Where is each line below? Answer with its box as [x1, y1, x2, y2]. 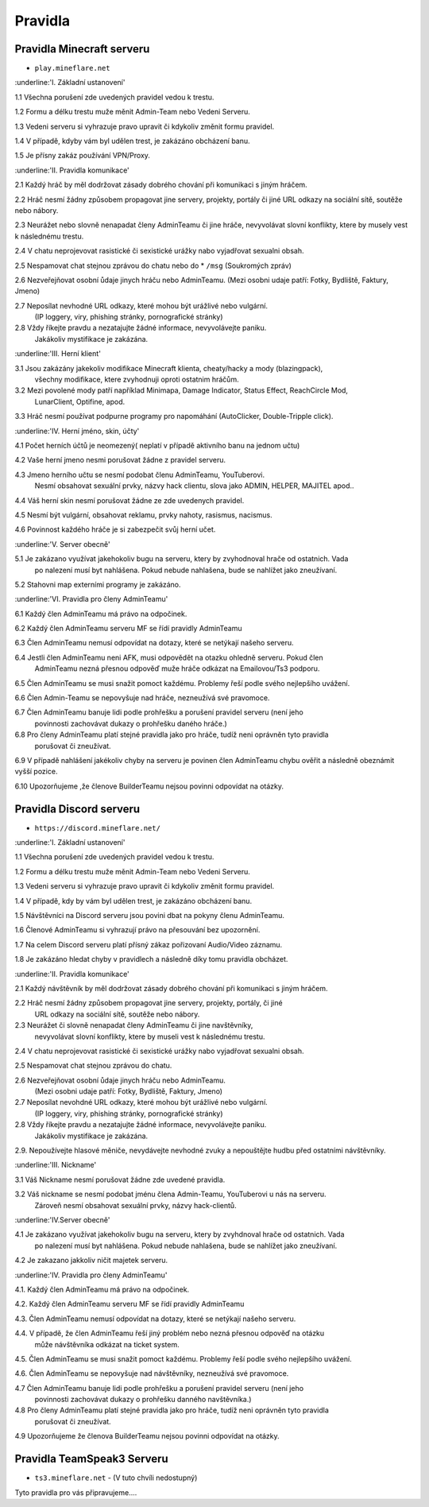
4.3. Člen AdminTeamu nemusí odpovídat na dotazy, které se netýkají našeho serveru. [14, 1314, 296, 1323]
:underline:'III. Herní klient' [14, 349, 101, 358]
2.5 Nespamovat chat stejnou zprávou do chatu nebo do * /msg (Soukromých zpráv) [14, 261, 292, 270]
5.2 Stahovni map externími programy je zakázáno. [14, 579, 182, 589]
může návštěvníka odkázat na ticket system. [34, 1339, 180, 1349]
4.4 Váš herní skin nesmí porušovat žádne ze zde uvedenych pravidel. [14, 495, 245, 505]
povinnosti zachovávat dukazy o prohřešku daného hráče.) [34, 719, 228, 728]
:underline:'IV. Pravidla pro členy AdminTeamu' [14, 1270, 168, 1280]
